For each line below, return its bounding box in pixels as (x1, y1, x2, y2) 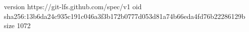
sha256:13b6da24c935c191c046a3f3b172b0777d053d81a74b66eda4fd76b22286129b (4, 11, 246, 21)
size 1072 (4, 20, 31, 31)
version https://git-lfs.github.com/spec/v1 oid (4, 1, 142, 11)
